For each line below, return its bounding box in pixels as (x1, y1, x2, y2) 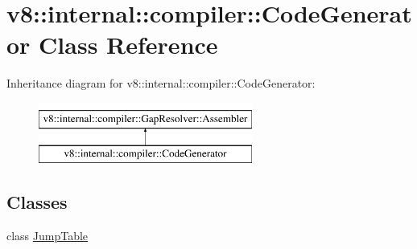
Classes (6, 190, 68, 214)
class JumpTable (6, 227, 89, 244)
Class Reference (39, 28, 218, 61)
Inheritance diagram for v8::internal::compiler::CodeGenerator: (6, 75, 316, 92)
